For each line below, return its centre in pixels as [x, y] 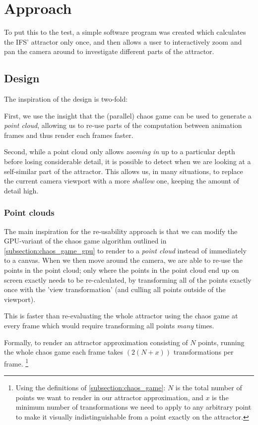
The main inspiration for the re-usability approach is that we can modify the [121, 231]
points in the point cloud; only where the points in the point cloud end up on [122, 270]
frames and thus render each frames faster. [69, 135]
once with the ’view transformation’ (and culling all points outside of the [115, 289]
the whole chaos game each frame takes [64, 352]
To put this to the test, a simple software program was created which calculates [125, 32]
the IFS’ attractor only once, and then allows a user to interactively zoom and [123, 41]
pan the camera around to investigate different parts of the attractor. [109, 51]
